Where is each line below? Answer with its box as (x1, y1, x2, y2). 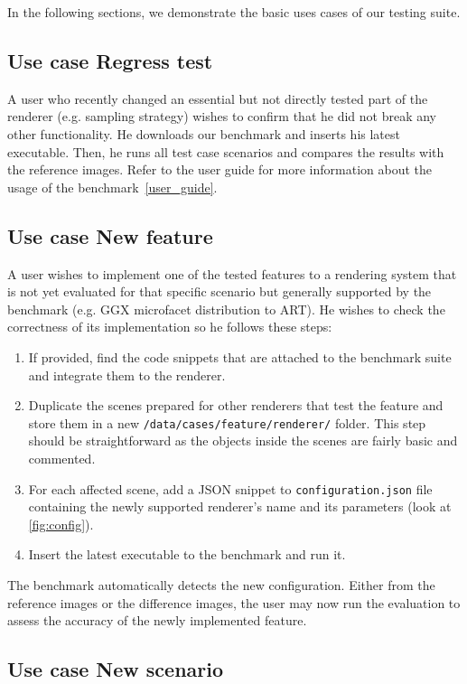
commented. (28, 448, 96, 467)
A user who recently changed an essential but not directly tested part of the (7, 89, 428, 108)
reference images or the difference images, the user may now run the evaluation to (7, 593, 461, 612)
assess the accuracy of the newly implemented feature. (7, 611, 307, 630)
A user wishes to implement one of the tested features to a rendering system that (7, 264, 457, 283)
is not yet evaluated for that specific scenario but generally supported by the (7, 282, 432, 301)
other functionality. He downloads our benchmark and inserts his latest (7, 124, 400, 143)
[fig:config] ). (28, 514, 94, 533)
